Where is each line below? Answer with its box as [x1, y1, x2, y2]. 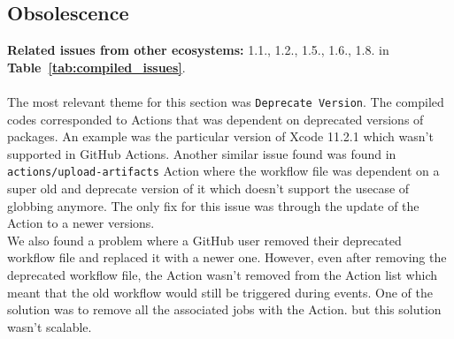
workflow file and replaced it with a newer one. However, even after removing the [7, 248, 447, 267]
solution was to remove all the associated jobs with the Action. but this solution [7, 300, 442, 319]
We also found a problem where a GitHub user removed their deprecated [7, 230, 402, 249]
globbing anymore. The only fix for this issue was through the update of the [7, 196, 419, 215]
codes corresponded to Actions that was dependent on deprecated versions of [7, 109, 424, 128]
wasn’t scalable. [7, 317, 92, 335]
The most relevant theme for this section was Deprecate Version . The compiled [7, 92, 444, 110]
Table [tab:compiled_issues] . [7, 57, 186, 76]
